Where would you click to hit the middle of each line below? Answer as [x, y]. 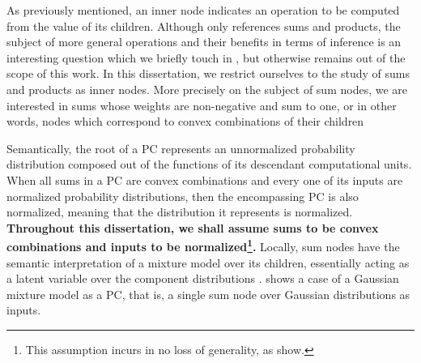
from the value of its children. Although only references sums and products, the [204, 26]
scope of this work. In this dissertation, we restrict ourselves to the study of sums [208, 73]
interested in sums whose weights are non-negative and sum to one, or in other [202, 105]
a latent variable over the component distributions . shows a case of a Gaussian [203, 278]
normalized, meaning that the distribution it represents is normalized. [180, 212]
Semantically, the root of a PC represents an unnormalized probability [181, 148]
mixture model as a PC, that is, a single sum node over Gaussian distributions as [208, 294]
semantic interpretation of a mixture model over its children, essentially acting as [208, 262]
